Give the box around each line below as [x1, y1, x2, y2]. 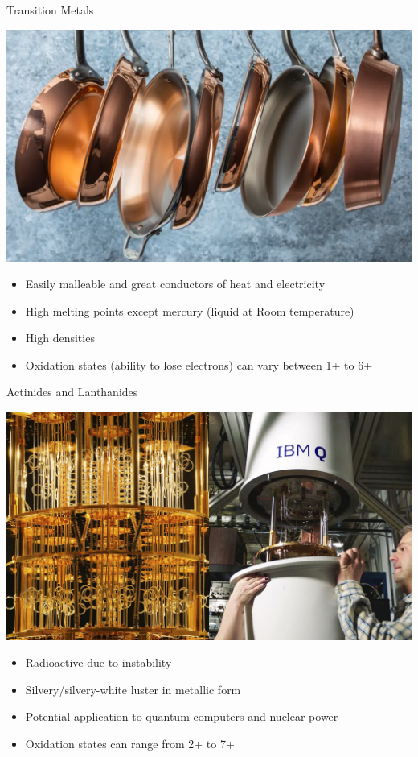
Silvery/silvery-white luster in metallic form [25, 680, 241, 697]
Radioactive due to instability [25, 654, 172, 671]
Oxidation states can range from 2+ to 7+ [25, 734, 235, 751]
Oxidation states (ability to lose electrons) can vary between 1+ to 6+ [25, 356, 373, 373]
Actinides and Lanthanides [6, 383, 138, 400]
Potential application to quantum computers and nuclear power [25, 708, 338, 725]
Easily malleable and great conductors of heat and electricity [25, 275, 326, 292]
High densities [25, 329, 95, 346]
